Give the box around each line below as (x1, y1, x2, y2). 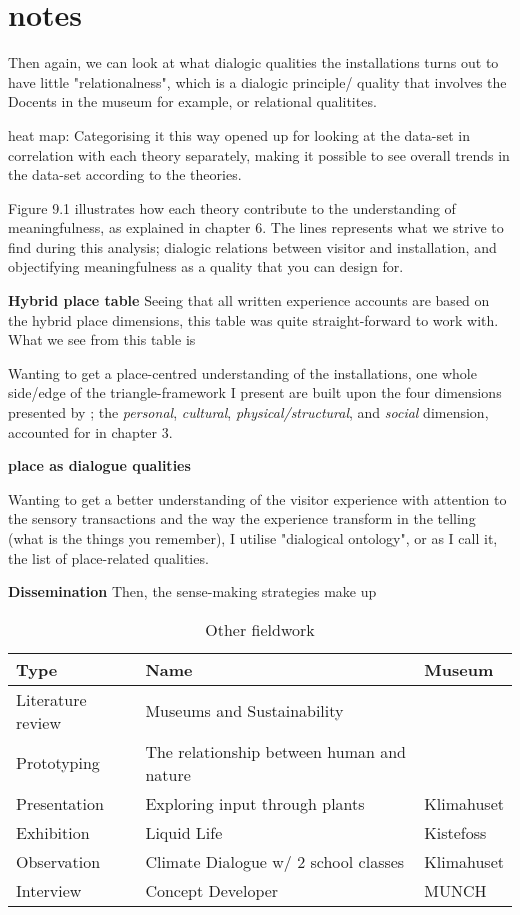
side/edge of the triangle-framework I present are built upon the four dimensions (8, 382, 502, 403)
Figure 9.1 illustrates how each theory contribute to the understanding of (8, 197, 456, 218)
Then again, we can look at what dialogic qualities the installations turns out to (8, 52, 499, 73)
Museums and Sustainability (145, 699, 344, 723)
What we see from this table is (8, 329, 196, 350)
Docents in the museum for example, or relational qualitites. (8, 91, 377, 112)
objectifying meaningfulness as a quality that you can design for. (8, 256, 404, 277)
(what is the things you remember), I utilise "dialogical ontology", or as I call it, (8, 528, 498, 548)
